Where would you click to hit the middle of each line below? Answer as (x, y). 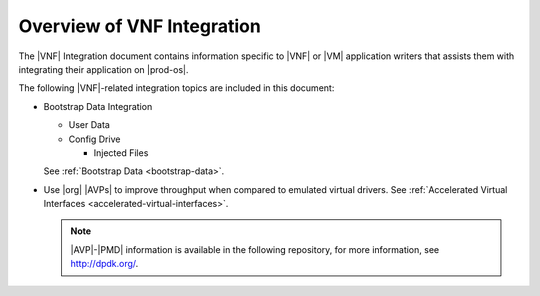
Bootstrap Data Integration (98, 106)
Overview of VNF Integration (140, 26)
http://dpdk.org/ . (104, 264)
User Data (89, 125)
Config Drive (94, 139)
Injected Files (121, 152)
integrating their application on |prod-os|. (103, 69)
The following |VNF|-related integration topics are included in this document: (176, 88)
